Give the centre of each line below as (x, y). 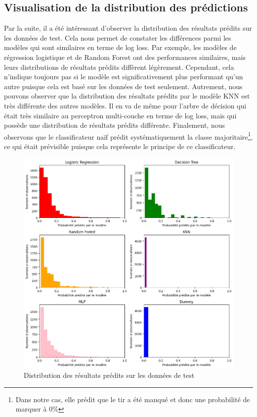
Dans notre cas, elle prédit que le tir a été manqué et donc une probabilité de (133, 399)
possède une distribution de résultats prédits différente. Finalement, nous (114, 125)
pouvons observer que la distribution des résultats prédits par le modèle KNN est (127, 96)
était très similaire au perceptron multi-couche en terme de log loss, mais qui (120, 115)
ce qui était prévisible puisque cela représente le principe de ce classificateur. (120, 146)
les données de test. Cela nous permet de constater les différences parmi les (118, 37)
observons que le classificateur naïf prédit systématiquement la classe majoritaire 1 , (128, 136)
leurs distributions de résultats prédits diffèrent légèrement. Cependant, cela (119, 67)
